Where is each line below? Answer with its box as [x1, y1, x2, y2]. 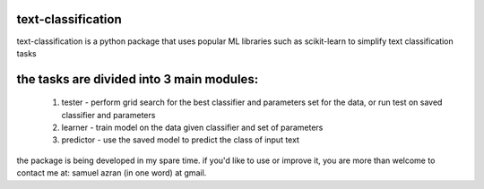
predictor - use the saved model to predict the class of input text [61, 134, 300, 145]
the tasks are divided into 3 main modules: [16, 72, 259, 87]
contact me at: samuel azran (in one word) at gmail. [16, 168, 207, 178]
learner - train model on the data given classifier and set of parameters [61, 122, 324, 133]
